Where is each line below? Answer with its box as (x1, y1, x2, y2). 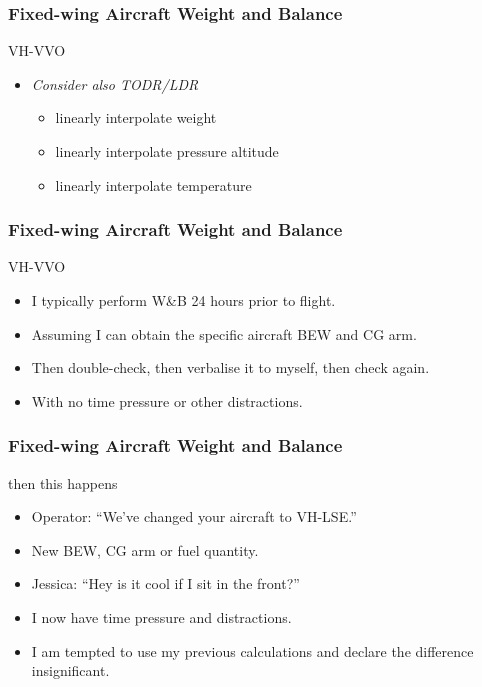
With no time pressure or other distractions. (31, 390, 303, 411)
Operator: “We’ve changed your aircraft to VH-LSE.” (31, 506, 357, 527)
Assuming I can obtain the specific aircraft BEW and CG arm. (31, 323, 417, 344)
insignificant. (31, 660, 110, 681)
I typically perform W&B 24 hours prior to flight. (31, 290, 336, 310)
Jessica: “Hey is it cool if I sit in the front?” (31, 573, 300, 594)
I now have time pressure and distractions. (31, 606, 292, 627)
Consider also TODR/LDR (31, 73, 199, 94)
